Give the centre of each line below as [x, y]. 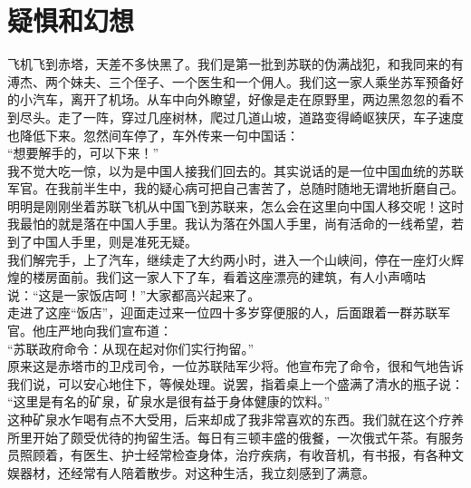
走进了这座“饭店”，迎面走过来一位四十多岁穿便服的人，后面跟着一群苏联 [223, 312]
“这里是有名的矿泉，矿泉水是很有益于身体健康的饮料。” [169, 401]
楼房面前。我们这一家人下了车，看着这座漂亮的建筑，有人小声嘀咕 [229, 277]
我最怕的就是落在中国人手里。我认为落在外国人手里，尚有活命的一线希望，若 [235, 224]
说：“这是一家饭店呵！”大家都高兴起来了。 [134, 294]
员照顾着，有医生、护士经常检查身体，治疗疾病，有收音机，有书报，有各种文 [235, 455]
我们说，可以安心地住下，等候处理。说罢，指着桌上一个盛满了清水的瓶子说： [235, 383]
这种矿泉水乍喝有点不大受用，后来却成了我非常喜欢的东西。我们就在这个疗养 [235, 419]
